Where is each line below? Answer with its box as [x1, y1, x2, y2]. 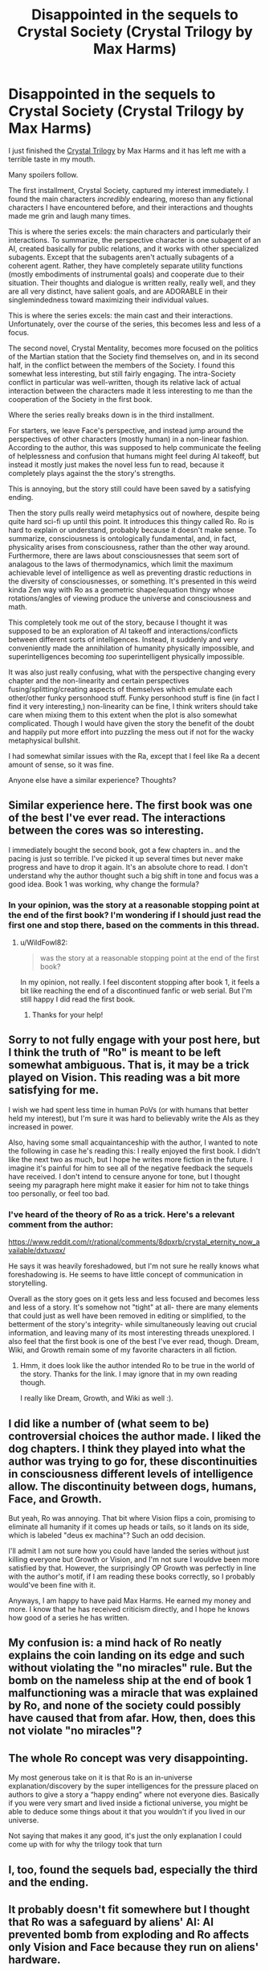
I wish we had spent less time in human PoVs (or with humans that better [8, 1104, 249, 1114]
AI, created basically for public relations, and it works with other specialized [8, 244, 259, 253]
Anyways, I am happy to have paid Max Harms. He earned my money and [8, 1596, 251, 1605]
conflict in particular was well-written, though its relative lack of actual [8, 377, 241, 387]
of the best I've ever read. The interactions [8, 811, 226, 825]
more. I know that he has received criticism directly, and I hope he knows [8, 1604, 251, 1613]
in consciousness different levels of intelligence [8, 1467, 254, 1481]
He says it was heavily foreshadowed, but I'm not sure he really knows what [8, 1261, 259, 1271]
